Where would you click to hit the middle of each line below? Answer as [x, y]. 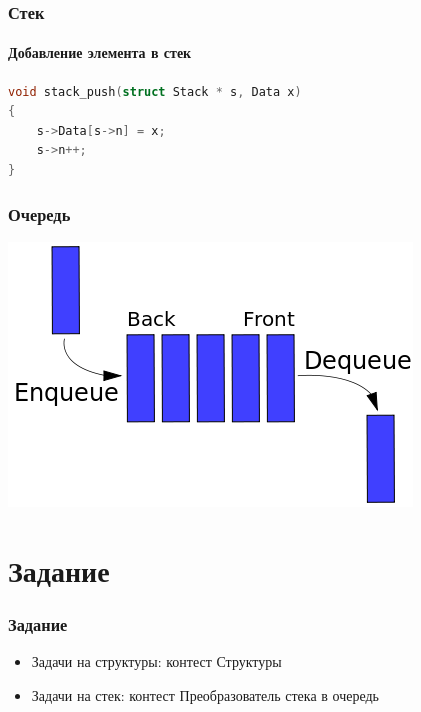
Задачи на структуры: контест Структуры [156, 661]
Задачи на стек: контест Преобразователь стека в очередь [205, 694]
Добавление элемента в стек [100, 52]
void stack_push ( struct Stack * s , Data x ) [155, 91]
